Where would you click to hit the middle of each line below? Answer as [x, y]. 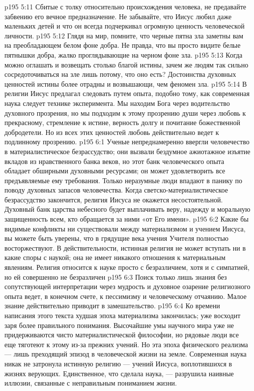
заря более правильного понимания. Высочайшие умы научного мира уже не [119, 325]
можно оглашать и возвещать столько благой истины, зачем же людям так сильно [127, 64]
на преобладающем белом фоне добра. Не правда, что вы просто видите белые [123, 45]
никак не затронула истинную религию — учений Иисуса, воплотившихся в [118, 363]
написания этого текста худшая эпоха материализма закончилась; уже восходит [123, 315]
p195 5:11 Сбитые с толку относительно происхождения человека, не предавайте [125, 6]
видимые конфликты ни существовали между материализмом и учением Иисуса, [125, 228]
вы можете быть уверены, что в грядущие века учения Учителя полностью [117, 238]
